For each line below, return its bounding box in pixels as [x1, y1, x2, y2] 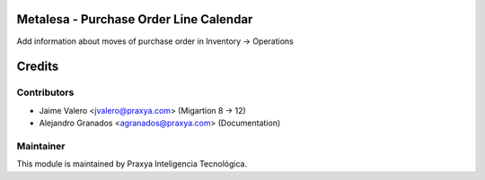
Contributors [16, 86, 75, 99]
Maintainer [16, 140, 66, 152]
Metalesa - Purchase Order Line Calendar [16, 12, 253, 27]
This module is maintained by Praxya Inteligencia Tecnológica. [16, 159, 247, 169]
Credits [16, 59, 59, 74]
